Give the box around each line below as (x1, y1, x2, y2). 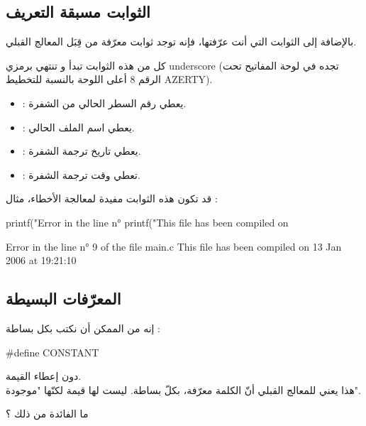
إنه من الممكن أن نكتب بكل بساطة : (6, 320, 161, 335)
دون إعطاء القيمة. (6, 368, 82, 383)
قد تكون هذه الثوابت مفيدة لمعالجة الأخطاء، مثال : (6, 191, 218, 206)
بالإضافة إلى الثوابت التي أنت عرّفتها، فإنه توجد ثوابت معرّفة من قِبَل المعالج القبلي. (6, 34, 357, 49)
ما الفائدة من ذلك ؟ (6, 406, 89, 421)
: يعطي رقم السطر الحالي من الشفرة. (22, 95, 187, 110)
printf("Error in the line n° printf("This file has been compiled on (6, 214, 289, 229)
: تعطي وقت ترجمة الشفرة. (22, 167, 140, 182)
